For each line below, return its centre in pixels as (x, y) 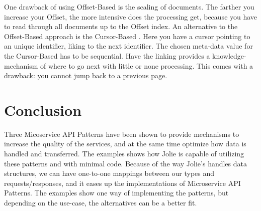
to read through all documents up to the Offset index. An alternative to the (121, 26)
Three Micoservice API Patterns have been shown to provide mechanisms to (122, 134)
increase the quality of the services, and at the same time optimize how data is (125, 144)
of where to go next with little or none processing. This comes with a (147, 65)
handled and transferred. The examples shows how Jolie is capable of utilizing (124, 154)
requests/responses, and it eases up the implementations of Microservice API (122, 183)
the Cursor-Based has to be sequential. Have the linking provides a (107, 55)
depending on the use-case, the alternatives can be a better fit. (101, 203)
